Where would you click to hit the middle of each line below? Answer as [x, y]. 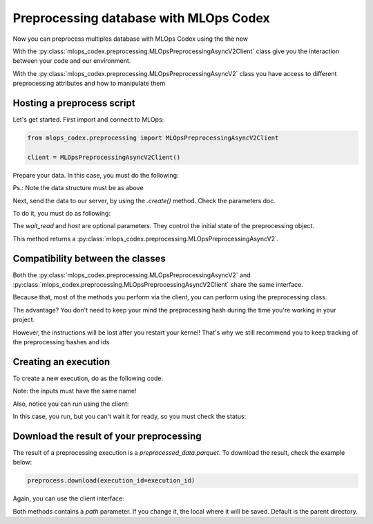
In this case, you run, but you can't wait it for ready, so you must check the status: [130, 417]
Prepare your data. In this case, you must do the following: [96, 175]
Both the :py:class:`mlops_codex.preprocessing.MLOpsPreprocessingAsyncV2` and [132, 275]
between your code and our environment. [72, 61]
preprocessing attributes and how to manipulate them [89, 84]
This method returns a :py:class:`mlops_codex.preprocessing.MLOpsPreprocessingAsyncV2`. [146, 238]
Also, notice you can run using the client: [71, 404]
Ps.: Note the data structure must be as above [78, 188]
